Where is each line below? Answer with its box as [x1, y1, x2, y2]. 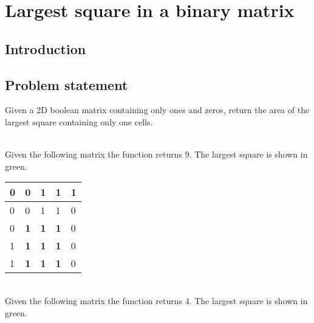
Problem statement [5, 75, 128, 94]
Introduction [5, 39, 86, 58]
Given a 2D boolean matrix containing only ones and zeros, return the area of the [5, 103, 310, 116]
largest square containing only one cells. [5, 115, 153, 128]
